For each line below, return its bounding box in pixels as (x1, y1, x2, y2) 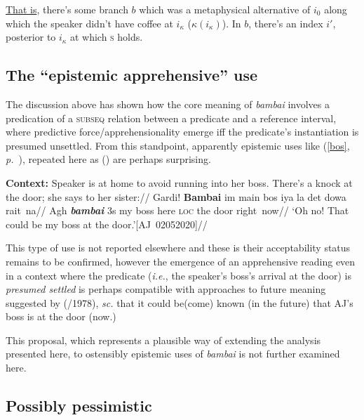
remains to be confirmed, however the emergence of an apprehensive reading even (6, 254, 356, 268)
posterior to (6, 29, 56, 44)
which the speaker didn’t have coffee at (6, 15, 173, 30)
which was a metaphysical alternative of (139, 2, 311, 16)
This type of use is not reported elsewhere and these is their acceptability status (6, 240, 351, 255)
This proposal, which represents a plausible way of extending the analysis (6, 332, 321, 347)
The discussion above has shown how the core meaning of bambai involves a (6, 96, 330, 111)
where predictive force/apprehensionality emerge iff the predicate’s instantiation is (6, 124, 359, 139)
